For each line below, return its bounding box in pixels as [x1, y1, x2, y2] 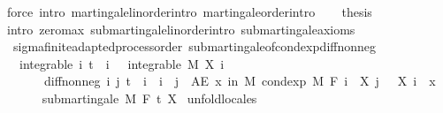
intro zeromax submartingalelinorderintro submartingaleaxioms [6, 19, 355, 38]
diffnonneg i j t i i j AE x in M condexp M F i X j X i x [43, 72, 436, 90]
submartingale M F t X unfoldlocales [42, 88, 257, 107]
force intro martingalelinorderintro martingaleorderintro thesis [6, 3, 372, 20]
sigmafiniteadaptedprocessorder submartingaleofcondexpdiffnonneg [12, 37, 377, 56]
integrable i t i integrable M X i [19, 54, 225, 72]
